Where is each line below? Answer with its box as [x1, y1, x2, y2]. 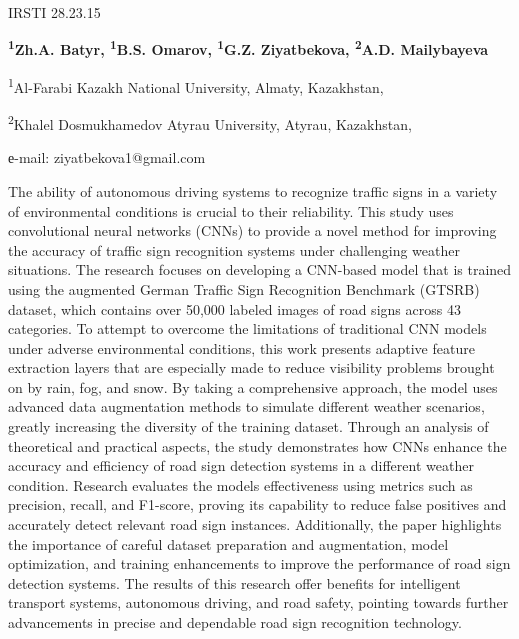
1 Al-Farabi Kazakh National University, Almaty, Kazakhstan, [8, 73, 384, 97]
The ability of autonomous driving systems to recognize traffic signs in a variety [8, 180, 498, 201]
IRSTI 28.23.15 [8, 2, 101, 22]
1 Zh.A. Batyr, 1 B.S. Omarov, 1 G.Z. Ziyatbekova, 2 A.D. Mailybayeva [8, 36, 489, 60]
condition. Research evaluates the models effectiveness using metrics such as [8, 474, 473, 495]
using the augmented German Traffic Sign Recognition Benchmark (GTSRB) [8, 278, 480, 299]
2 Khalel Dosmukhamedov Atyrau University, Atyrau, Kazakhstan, [8, 111, 412, 134]
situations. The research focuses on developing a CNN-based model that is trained [8, 259, 512, 280]
